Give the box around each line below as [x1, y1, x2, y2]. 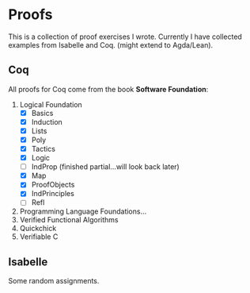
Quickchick [19, 224, 57, 233]
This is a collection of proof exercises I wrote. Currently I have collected [8, 32, 243, 41]
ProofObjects [31, 180, 75, 190]
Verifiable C [19, 232, 59, 241]
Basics [31, 108, 54, 118]
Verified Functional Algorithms [19, 215, 119, 225]
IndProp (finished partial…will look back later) [31, 162, 180, 172]
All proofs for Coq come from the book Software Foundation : [8, 84, 209, 94]
